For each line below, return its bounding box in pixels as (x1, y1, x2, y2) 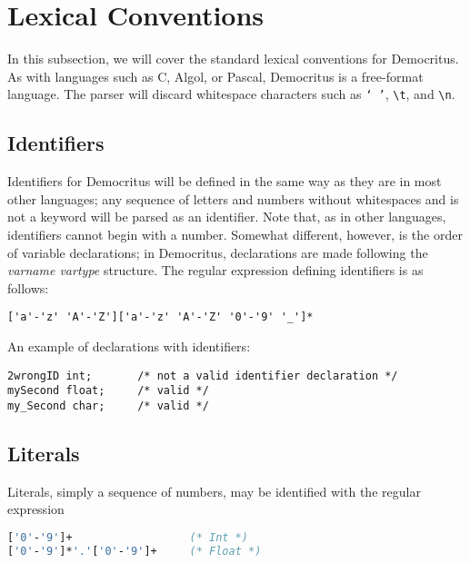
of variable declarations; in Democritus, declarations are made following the (7, 242, 428, 262)
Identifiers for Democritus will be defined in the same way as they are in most (7, 172, 442, 191)
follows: (7, 278, 49, 297)
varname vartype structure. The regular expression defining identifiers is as (7, 261, 424, 280)
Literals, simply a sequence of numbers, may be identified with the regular (7, 481, 421, 500)
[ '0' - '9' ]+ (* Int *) (7, 530, 248, 544)
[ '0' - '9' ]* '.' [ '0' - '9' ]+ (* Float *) (7, 544, 262, 558)
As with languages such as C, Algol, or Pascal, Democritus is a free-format (7, 66, 424, 85)
